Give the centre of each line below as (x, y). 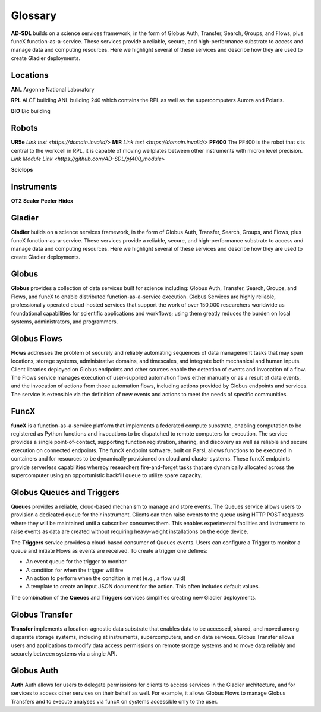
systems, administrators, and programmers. (64, 322)
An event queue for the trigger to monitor (76, 562)
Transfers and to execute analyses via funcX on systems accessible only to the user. (114, 701)
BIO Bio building (31, 111)
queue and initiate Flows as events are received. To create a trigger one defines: (109, 550)
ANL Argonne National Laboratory (53, 89)
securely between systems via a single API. (64, 653)
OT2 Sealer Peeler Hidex (42, 201)
